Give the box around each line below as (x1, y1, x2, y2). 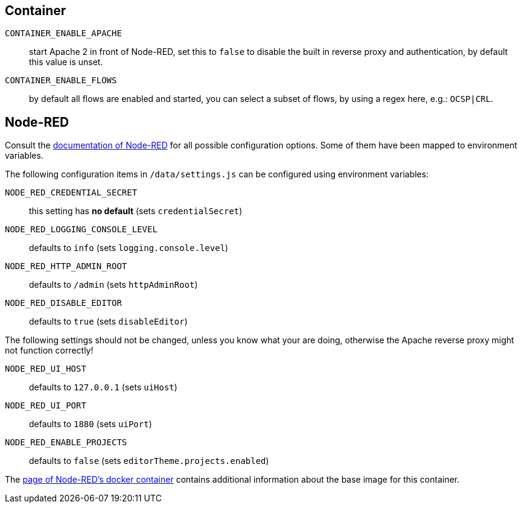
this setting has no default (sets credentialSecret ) (29, 206, 243, 217)
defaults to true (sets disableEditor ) (29, 316, 188, 327)
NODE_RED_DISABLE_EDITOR (5, 298, 122, 308)
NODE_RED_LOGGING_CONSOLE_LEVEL (5, 224, 158, 235)
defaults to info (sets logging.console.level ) (29, 243, 229, 253)
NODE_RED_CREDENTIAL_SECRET (5, 188, 138, 198)
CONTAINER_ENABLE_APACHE (5, 28, 122, 39)
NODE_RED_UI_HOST (5, 364, 86, 374)
